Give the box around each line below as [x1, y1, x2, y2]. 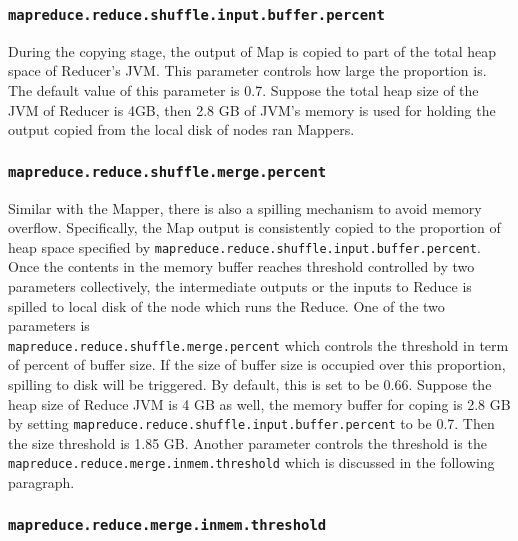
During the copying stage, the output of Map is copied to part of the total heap [8, 40, 497, 61]
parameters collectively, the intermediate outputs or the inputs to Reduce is [8, 275, 472, 296]
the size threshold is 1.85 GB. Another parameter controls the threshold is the [8, 432, 487, 453]
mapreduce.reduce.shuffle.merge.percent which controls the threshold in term [8, 334, 509, 355]
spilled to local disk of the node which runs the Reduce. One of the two [8, 295, 445, 316]
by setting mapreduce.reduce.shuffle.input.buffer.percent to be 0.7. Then [8, 413, 495, 434]
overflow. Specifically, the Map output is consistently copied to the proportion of [8, 217, 501, 238]
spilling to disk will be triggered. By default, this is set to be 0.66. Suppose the [8, 374, 492, 394]
